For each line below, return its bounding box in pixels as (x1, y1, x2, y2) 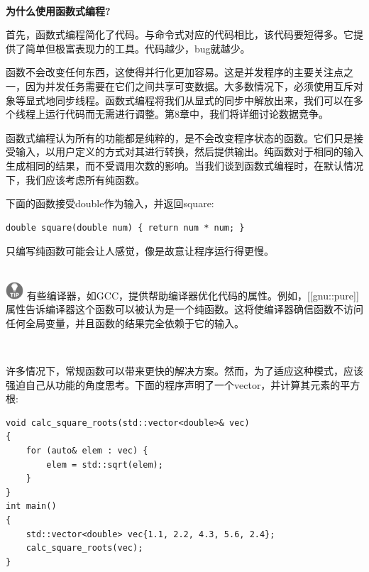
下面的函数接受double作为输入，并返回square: (6, 196, 214, 211)
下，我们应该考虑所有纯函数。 (6, 172, 145, 187)
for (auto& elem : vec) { (26, 446, 148, 456)
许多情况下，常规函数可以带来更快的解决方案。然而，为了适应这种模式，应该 (6, 363, 363, 378)
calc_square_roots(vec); (26, 543, 143, 554)
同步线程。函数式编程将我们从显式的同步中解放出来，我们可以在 (55, 92, 353, 107)
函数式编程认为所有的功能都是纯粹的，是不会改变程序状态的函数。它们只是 (6, 130, 353, 145)
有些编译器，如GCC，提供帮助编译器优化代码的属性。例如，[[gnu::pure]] (26, 287, 359, 302)
